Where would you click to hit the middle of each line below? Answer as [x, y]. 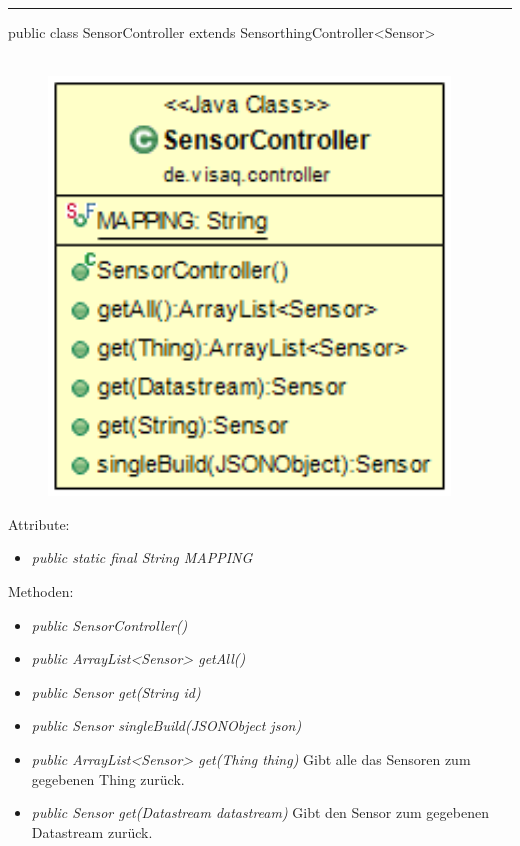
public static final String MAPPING [142, 557]
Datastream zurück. [92, 831]
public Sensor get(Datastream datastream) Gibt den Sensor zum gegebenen [260, 812]
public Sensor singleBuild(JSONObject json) [166, 725]
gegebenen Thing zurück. [108, 778]
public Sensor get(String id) [116, 691]
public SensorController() [109, 624]
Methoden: [41, 590]
